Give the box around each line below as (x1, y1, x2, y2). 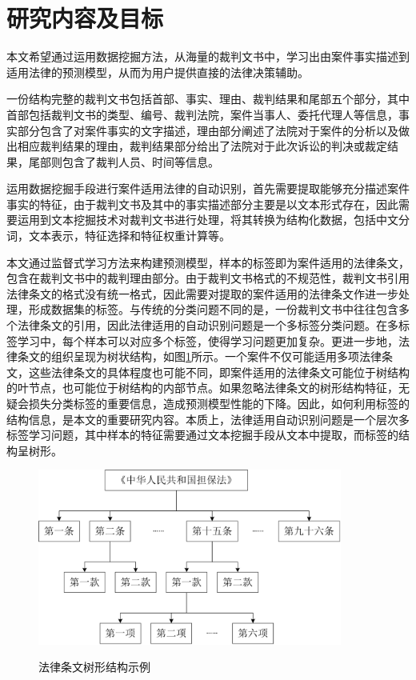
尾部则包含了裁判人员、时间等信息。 (28, 153, 219, 170)
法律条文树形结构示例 (38, 658, 150, 675)
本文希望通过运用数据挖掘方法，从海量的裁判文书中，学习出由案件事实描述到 (6, 48, 410, 65)
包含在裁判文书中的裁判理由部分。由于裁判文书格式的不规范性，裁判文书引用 (6, 270, 410, 286)
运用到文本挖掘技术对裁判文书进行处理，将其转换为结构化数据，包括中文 (17, 211, 398, 228)
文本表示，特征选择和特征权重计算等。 (28, 227, 230, 244)
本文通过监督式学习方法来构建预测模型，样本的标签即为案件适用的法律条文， (6, 254, 410, 270)
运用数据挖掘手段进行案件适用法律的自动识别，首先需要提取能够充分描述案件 (6, 180, 410, 197)
